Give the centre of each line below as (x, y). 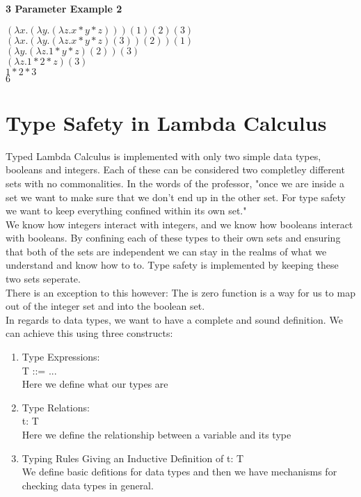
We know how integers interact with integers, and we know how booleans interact (179, 224)
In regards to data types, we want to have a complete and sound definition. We (174, 319)
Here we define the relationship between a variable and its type (157, 434)
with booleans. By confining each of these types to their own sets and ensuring (173, 238)
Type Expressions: (61, 357)
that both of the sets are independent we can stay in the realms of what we (166, 251)
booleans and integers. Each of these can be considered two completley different (175, 169)
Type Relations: (56, 407)
